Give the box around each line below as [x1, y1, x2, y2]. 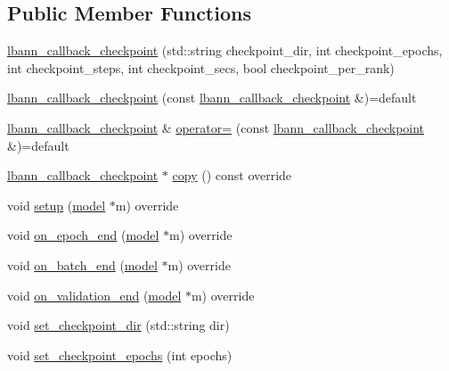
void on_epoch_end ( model [7, 226, 159, 244]
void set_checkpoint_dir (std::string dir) [7, 316, 230, 334]
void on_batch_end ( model [7, 255, 158, 274]
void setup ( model [7, 195, 106, 214]
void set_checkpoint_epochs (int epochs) [7, 345, 233, 364]
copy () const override [172, 166, 292, 185]
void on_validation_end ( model [7, 285, 182, 304]
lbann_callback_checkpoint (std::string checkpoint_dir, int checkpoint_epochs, [7, 41, 443, 60]
